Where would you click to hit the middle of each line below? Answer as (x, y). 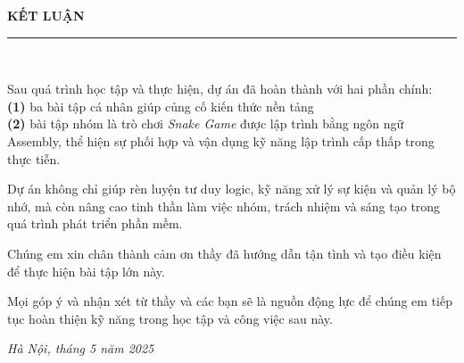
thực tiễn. (34, 158)
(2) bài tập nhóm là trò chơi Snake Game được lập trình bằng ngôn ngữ (206, 124)
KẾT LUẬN (46, 15)
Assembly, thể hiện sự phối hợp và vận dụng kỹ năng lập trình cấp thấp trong (221, 140)
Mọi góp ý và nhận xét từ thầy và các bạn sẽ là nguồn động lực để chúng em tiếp (230, 301)
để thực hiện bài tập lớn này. (86, 271)
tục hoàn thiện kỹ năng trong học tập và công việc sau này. (170, 318)
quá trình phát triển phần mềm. (95, 223)
